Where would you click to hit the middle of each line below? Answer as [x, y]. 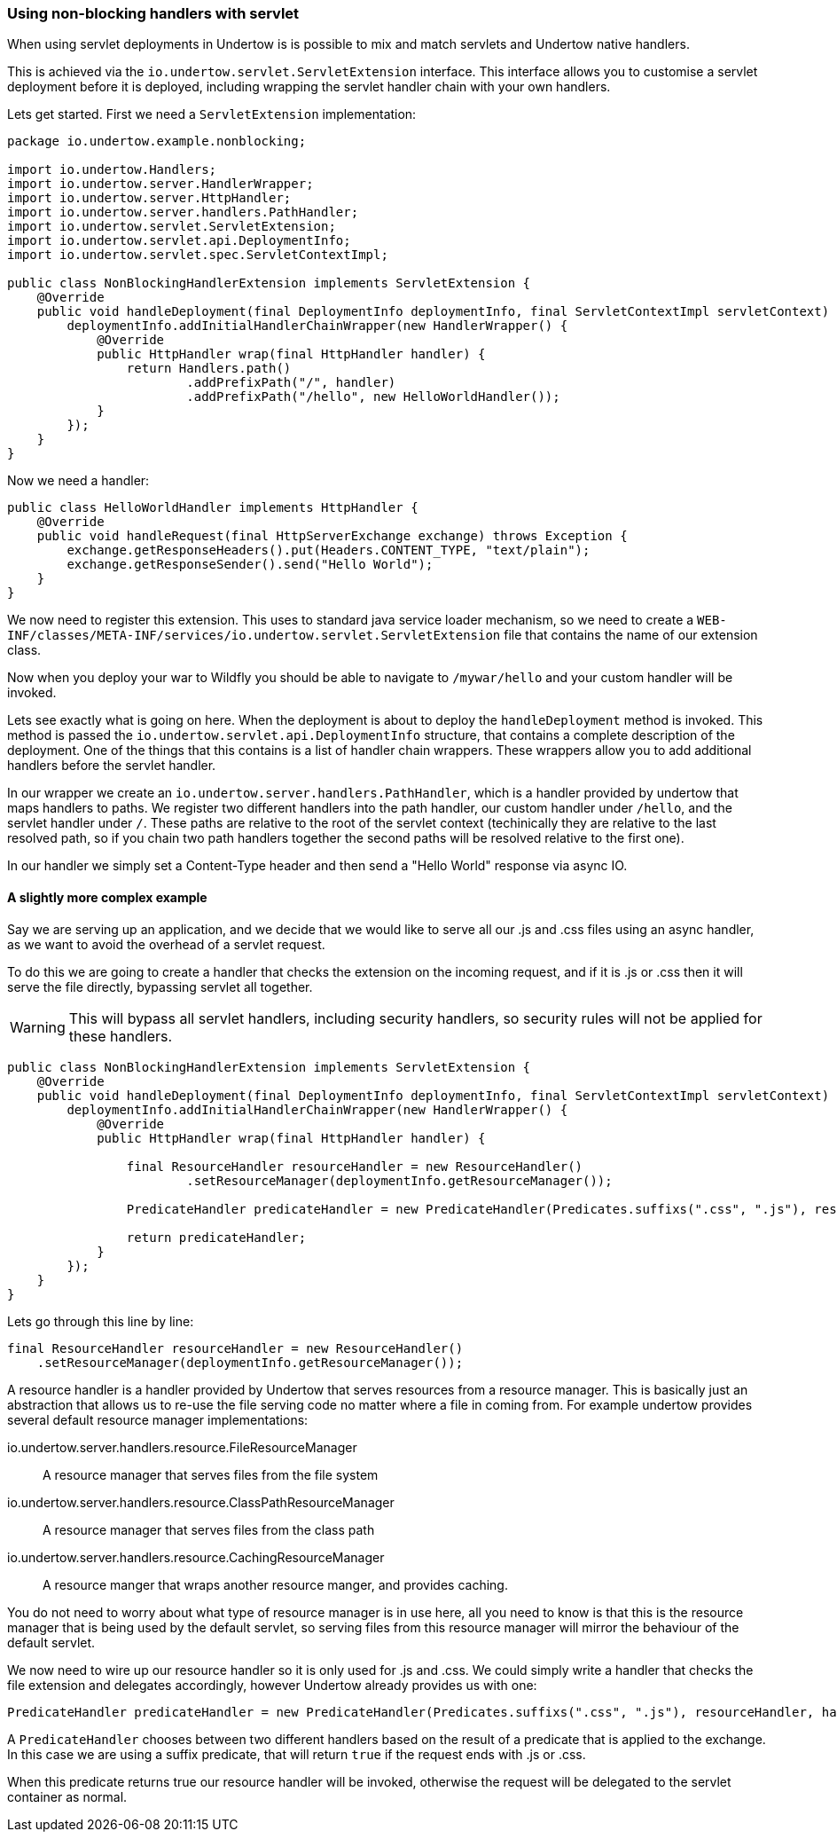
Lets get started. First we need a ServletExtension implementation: [212, 114]
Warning [38, 1027]
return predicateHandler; [216, 1237]
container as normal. [67, 1796]
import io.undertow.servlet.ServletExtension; [172, 227]
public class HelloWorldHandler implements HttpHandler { [213, 508]
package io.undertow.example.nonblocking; [157, 141]
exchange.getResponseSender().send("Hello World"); [250, 565]
